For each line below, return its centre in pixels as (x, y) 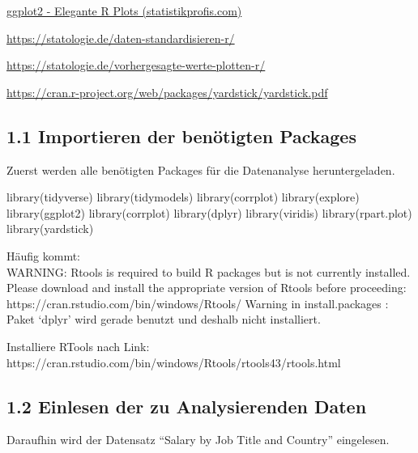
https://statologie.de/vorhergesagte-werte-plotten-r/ (136, 65)
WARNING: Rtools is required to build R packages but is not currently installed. (209, 271)
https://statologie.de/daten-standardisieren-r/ (121, 38)
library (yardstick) (50, 229)
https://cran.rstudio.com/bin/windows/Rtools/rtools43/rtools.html (174, 362)
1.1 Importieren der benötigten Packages (181, 135)
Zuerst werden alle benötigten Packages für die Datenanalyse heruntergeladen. (201, 169)
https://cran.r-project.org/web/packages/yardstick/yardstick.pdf (167, 92)
